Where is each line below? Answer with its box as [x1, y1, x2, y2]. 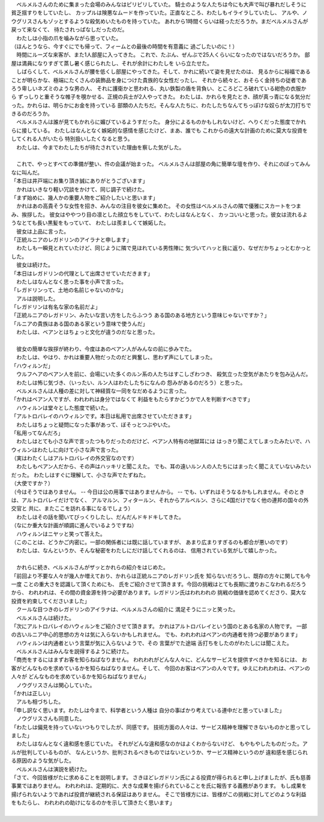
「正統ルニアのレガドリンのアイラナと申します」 [11, 236, 132, 243]
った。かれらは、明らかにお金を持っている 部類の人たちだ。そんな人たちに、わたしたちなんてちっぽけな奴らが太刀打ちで [11, 101, 311, 109]
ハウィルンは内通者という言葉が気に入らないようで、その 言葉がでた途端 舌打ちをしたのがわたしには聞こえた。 [16, 639, 292, 647]
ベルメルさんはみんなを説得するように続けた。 [16, 648, 132, 655]
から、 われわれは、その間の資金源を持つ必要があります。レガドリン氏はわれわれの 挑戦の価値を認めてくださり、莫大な [11, 589, 307, 596]
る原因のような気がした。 [11, 757, 74, 764]
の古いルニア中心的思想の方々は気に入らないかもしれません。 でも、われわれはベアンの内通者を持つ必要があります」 [11, 631, 301, 638]
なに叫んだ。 [11, 169, 43, 176]
